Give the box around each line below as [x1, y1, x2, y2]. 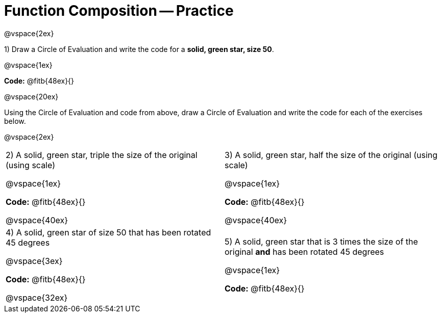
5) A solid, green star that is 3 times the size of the [225, 236, 418, 247]
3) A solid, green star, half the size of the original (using [225, 149, 438, 160]
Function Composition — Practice [4, 2, 234, 19]
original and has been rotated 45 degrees [225, 246, 384, 257]
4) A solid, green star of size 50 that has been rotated [6, 227, 211, 237]
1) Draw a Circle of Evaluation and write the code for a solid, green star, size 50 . [4, 44, 274, 54]
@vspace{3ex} [6, 255, 63, 266]
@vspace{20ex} [4, 92, 59, 101]
